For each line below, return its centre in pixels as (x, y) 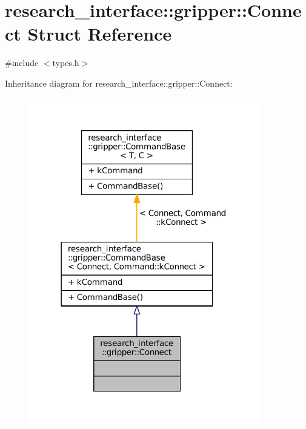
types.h (66, 63)
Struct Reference (100, 34)
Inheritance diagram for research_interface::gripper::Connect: (119, 83)
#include (22, 63)
